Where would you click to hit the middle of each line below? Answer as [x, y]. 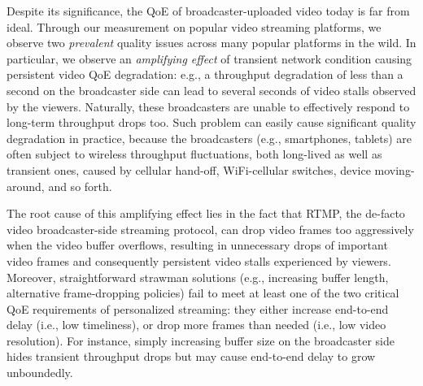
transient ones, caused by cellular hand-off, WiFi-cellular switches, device [189, 169]
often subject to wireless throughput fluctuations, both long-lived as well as [194, 154]
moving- [395, 169]
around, [26, 186]
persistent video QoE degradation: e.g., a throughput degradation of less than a [205, 74]
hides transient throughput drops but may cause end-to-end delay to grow [191, 356]
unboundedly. [40, 373]
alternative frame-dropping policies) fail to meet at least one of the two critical [203, 293]
